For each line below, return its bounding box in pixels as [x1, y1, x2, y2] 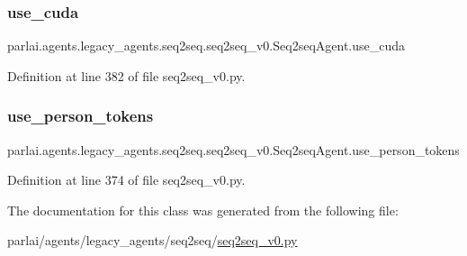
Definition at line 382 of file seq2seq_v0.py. [7, 66, 246, 85]
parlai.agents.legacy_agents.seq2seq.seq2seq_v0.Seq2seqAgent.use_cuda [7, 36, 406, 55]
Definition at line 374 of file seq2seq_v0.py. [7, 170, 246, 189]
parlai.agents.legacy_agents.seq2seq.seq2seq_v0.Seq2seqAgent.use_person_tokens [7, 140, 460, 159]
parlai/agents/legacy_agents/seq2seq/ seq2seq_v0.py [7, 231, 298, 250]
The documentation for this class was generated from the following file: [7, 200, 399, 219]
